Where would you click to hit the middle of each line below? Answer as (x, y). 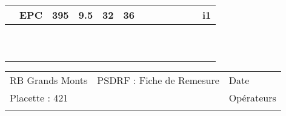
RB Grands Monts (49, 80)
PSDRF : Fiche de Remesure (158, 80)
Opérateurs (252, 98)
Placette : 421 (39, 98)
